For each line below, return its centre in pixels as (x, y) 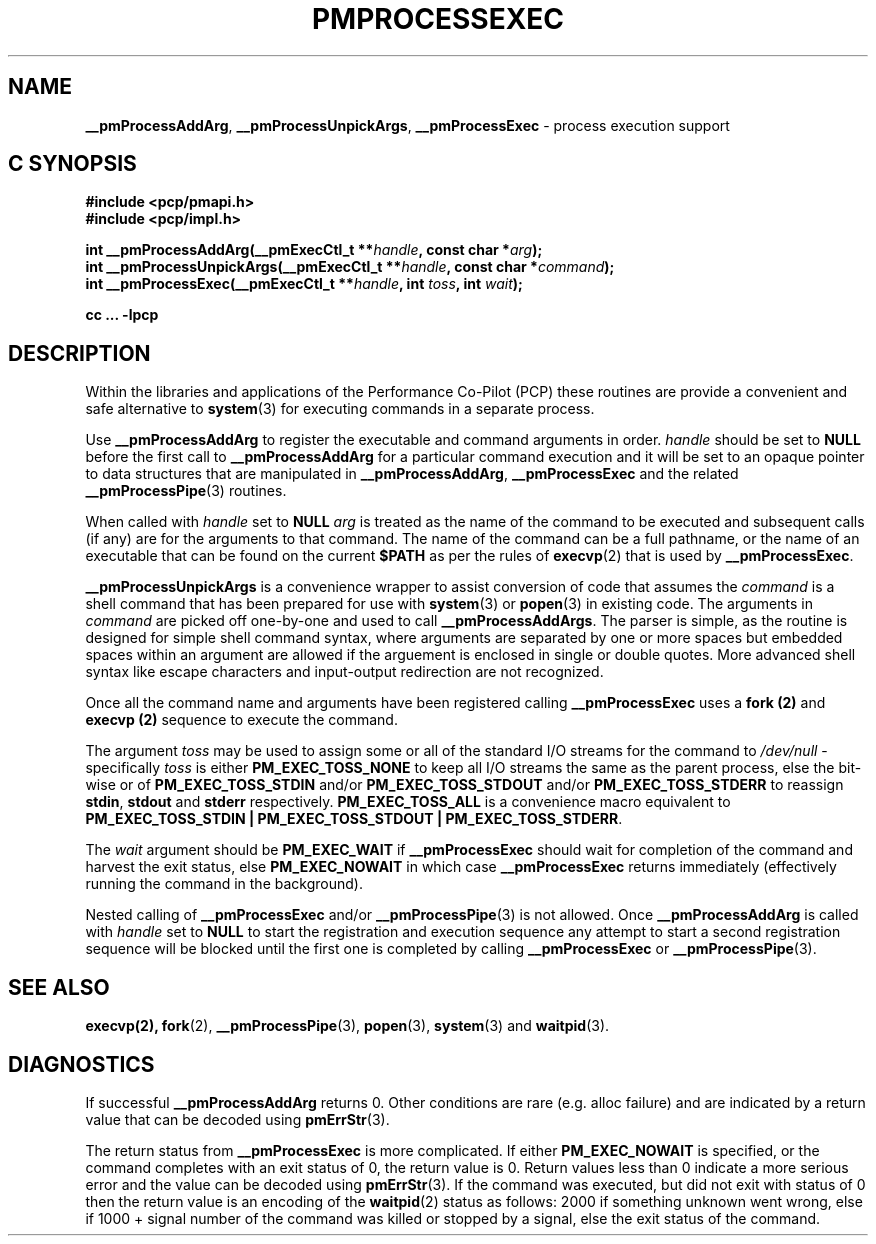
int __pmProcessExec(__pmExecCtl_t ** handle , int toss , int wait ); (304, 284)
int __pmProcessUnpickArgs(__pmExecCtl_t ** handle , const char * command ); (350, 267)
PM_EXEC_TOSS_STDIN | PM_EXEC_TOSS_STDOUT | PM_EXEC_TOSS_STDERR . (354, 819)
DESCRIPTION (79, 353)
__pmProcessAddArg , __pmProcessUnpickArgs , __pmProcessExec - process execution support (407, 125)
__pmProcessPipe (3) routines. (186, 491)
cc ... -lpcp (122, 315)
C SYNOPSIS (72, 164)
